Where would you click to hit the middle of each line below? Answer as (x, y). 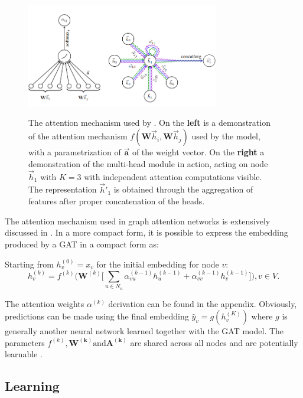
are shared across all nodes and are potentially (214, 342)
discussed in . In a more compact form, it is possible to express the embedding (146, 232)
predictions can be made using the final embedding (97, 316)
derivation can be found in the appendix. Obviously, (203, 303)
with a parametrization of (75, 152)
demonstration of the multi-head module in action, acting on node (148, 164)
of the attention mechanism (78, 136)
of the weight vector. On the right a (198, 152)
